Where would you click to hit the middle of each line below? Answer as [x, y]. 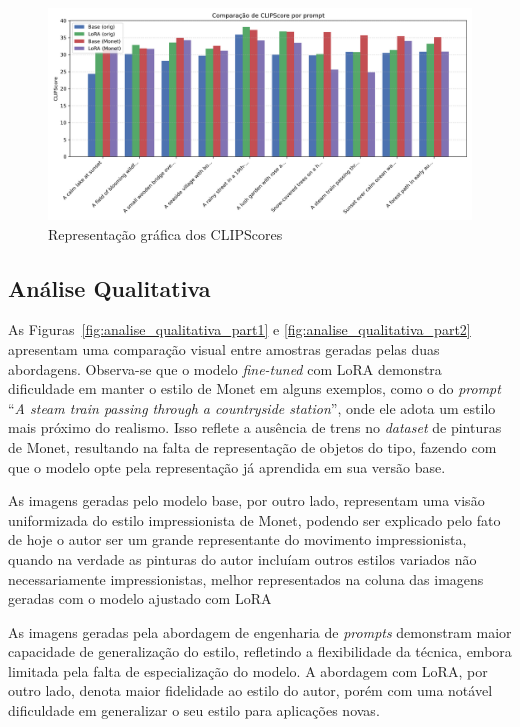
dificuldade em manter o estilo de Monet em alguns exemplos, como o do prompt [254, 388]
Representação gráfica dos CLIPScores [165, 233]
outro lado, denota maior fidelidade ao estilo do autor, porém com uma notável [250, 690]
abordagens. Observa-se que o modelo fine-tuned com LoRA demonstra [225, 368]
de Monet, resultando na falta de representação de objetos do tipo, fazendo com [252, 446]
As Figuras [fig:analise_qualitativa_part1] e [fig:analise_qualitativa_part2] [239, 329]
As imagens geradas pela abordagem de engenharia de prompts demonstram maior [260, 631]
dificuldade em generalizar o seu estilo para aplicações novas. [194, 710]
